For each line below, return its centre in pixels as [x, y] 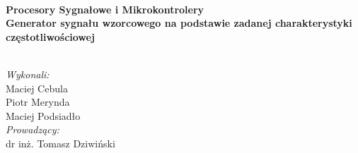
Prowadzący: [33, 129]
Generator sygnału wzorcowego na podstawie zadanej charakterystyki [179, 23]
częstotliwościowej [50, 36]
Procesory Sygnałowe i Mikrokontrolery [105, 9]
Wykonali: [28, 74]
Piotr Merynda [38, 102]
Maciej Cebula [37, 88]
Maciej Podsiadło [43, 115]
